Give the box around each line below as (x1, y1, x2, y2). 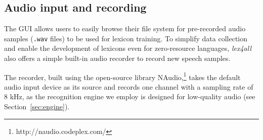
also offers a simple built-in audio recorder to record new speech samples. (4, 53, 231, 63)
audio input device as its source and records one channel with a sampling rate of (4, 81, 253, 92)
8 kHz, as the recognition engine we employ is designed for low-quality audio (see (4, 91, 255, 102)
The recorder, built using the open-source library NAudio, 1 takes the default (4, 70, 241, 82)
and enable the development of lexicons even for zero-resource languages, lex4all (4, 43, 251, 53)
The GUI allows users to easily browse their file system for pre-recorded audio (4, 23, 246, 34)
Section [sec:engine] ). (4, 101, 70, 112)
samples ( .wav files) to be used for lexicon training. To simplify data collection (4, 33, 248, 43)
